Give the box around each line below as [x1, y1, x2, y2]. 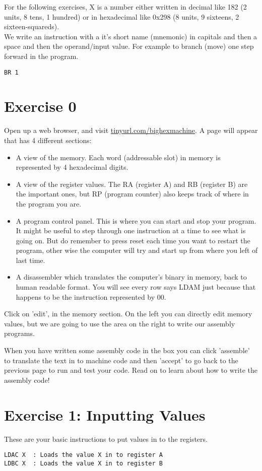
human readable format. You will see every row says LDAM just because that [16, 282, 256, 292]
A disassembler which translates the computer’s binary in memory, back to [16, 272, 247, 282]
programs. [4, 328, 35, 339]
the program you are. [16, 198, 82, 209]
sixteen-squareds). [4, 21, 59, 32]
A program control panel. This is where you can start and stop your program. [16, 215, 256, 226]
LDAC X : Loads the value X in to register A [4, 451, 163, 459]
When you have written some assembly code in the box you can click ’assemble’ [4, 345, 250, 356]
